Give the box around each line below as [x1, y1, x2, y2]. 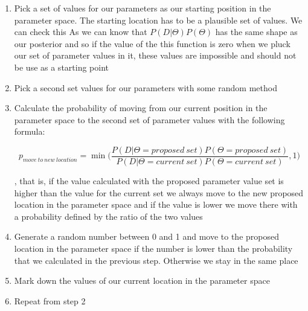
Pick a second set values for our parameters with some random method [14, 81, 277, 94]
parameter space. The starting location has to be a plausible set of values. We [14, 13, 303, 26]
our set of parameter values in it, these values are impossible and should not [14, 49, 297, 62]
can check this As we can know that [14, 25, 147, 38]
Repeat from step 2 [14, 294, 86, 307]
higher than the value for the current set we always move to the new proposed [14, 186, 304, 199]
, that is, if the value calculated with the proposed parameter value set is [14, 175, 284, 187]
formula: [14, 125, 45, 138]
